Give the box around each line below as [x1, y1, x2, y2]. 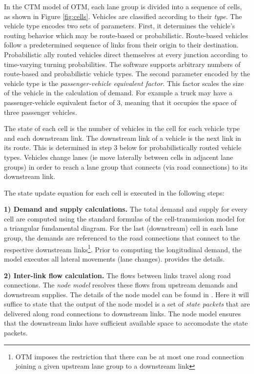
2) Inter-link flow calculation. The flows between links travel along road [4, 270, 231, 280]
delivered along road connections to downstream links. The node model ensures [4, 308, 241, 318]
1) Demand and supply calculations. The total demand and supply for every [4, 204, 248, 214]
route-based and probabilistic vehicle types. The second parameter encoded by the [4, 68, 250, 79]
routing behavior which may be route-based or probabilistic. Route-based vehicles [4, 30, 248, 40]
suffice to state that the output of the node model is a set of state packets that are [4, 299, 250, 309]
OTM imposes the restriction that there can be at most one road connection [15, 351, 244, 361]
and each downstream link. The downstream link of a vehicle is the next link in [4, 132, 241, 143]
